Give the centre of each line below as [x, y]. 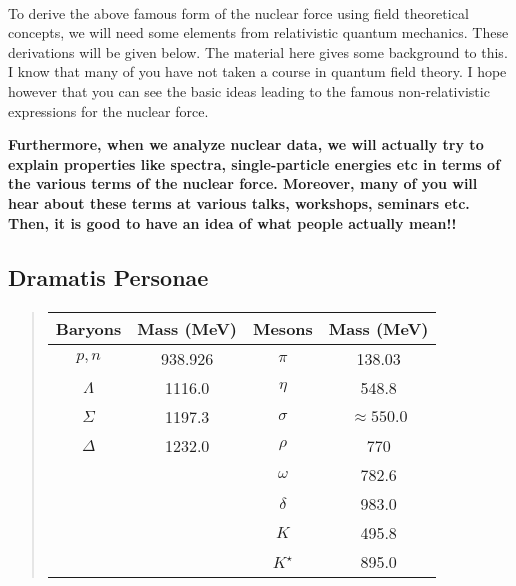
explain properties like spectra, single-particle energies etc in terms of [254, 163]
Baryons [88, 328]
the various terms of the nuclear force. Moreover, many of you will [243, 183]
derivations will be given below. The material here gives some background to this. [258, 51]
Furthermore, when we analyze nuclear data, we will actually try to [246, 144]
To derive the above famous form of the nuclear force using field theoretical [238, 12]
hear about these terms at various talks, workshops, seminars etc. [239, 202]
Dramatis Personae [108, 276]
